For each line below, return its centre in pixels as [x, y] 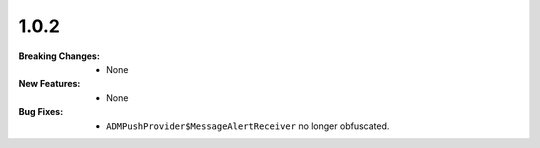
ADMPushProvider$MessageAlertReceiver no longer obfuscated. [248, 126]
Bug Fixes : [41, 112]
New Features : [49, 84]
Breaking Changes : [59, 56]
